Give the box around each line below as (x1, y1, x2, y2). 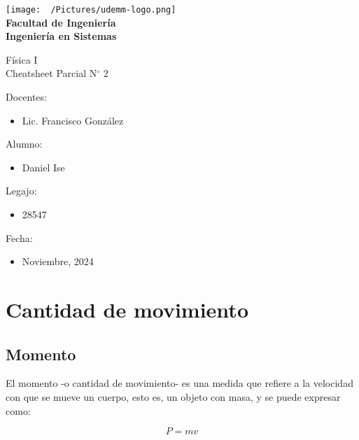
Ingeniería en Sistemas (6, 29, 117, 43)
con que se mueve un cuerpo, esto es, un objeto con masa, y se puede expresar (6, 389, 341, 404)
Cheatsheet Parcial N (6, 66, 97, 80)
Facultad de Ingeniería (6, 15, 116, 29)
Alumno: (6, 136, 43, 151)
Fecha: (6, 230, 33, 245)
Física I (6, 52, 38, 66)
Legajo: (6, 183, 37, 198)
